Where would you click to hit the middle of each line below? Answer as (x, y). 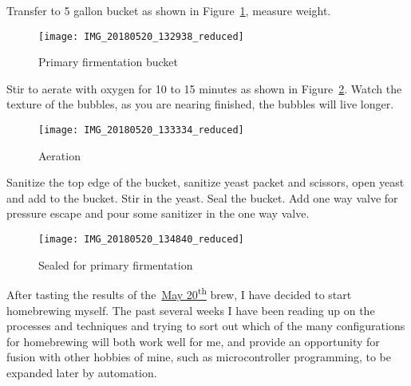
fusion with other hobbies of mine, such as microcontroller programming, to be (199, 357)
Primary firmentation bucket (108, 62)
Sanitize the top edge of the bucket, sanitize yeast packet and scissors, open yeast (205, 182)
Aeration (59, 155)
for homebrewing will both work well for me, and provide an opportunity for (193, 341)
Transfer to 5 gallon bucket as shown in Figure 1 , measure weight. (169, 10)
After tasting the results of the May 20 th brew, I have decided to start (179, 293)
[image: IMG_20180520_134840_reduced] (141, 240)
